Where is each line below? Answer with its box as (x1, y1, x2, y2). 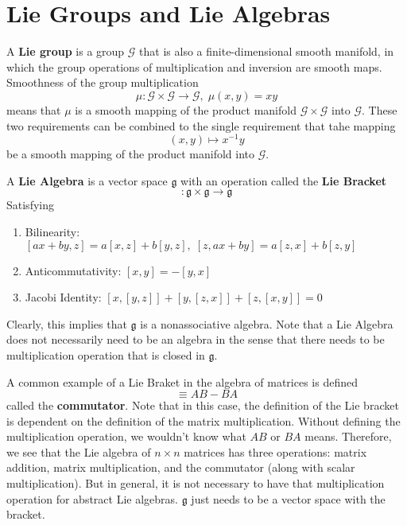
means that (6, 101, 61, 118)
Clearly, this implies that (6, 315, 127, 332)
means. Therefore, (304, 428, 392, 445)
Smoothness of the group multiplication (6, 74, 199, 91)
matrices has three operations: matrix (184, 443, 367, 460)
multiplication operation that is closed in (6, 346, 205, 363)
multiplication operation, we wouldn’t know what (6, 428, 246, 445)
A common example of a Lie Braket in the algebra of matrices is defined (6, 373, 358, 390)
